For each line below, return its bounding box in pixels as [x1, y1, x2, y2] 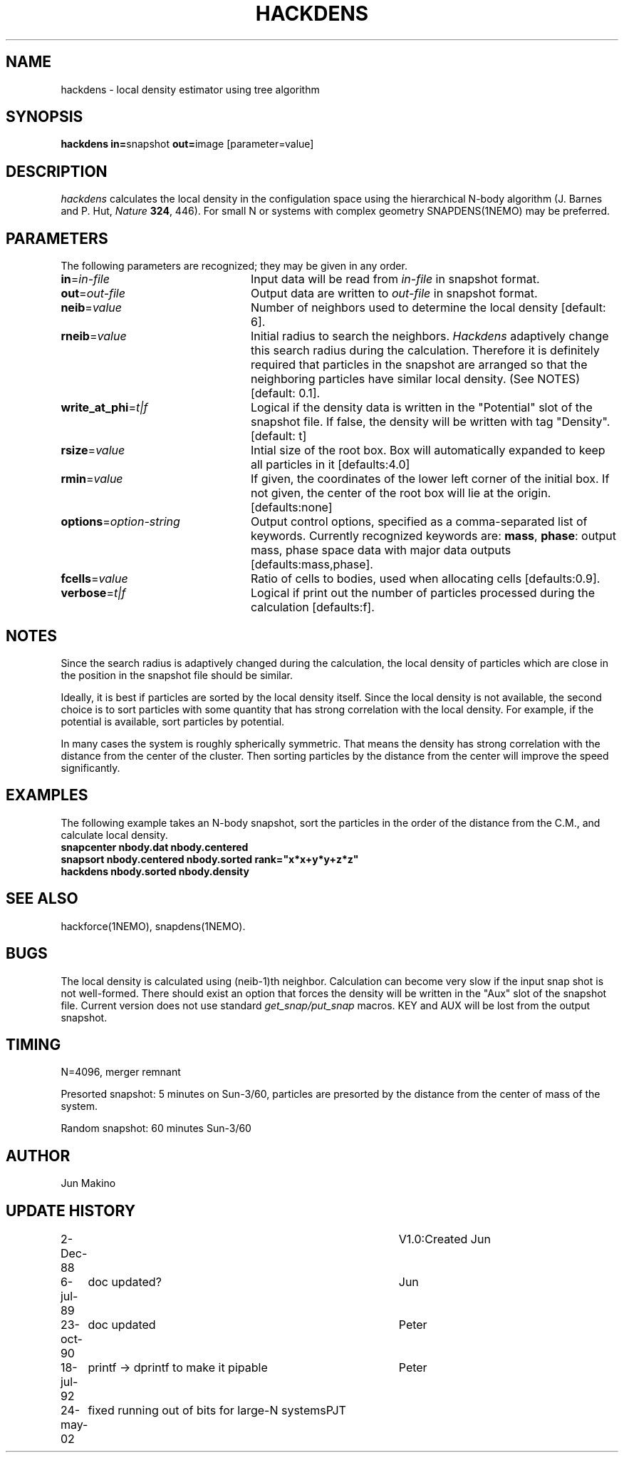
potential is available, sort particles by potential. [61, 715, 285, 728]
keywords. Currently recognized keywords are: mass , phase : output [250, 529, 616, 544]
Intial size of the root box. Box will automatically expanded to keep [250, 443, 605, 458]
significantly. [61, 761, 120, 774]
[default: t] [250, 429, 307, 444]
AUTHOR [6, 1146, 71, 1165]
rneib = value [61, 329, 127, 344]
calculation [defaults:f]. [250, 600, 375, 615]
